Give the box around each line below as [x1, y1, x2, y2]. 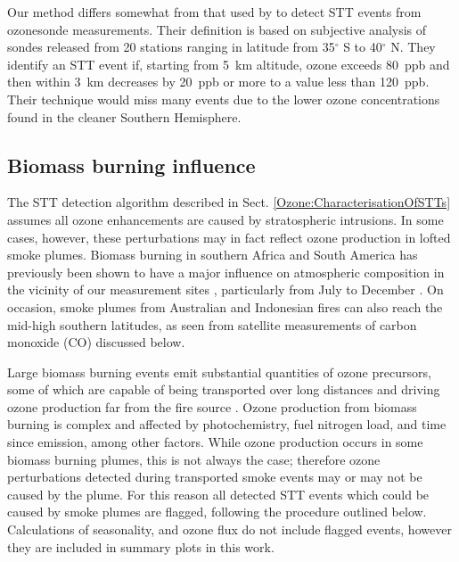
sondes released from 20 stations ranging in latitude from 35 [7, 37, 335, 56]
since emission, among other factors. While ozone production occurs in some [7, 433, 423, 451]
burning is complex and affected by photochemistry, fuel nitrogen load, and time [7, 415, 447, 434]
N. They [390, 37, 436, 56]
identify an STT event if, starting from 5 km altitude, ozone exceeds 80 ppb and [7, 54, 450, 73]
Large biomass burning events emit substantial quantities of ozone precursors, [7, 362, 431, 381]
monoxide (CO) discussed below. [7, 333, 185, 351]
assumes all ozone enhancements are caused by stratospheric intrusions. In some [7, 210, 444, 228]
